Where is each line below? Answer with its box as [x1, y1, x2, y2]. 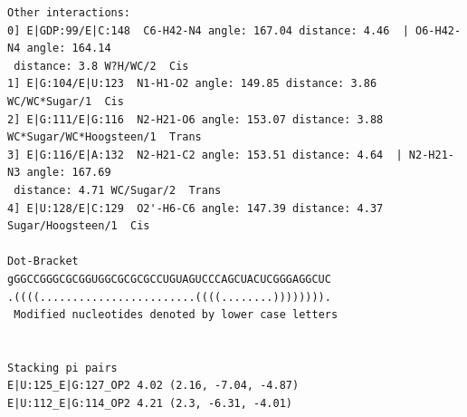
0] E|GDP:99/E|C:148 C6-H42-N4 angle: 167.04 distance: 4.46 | [7, 24, 409, 37]
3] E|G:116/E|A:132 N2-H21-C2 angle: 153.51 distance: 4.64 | [7, 148, 403, 161]
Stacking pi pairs [7, 361, 118, 374]
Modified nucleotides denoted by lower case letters [14, 308, 338, 322]
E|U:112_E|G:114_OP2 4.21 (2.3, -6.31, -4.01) [7, 397, 292, 411]
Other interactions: [7, 6, 131, 19]
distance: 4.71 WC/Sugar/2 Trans [14, 183, 222, 197]
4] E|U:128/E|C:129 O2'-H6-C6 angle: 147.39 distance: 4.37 [7, 201, 384, 215]
